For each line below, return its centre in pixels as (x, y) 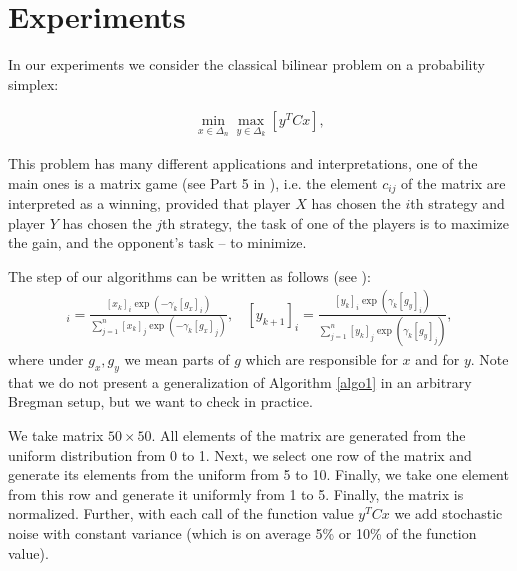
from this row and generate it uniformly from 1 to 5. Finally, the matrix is (236, 493)
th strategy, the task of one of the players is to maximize (335, 222)
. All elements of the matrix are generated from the (308, 435)
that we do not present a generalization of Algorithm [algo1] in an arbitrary (240, 381)
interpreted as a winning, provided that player (149, 203)
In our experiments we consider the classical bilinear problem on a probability (246, 64)
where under (46, 359)
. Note (489, 359)
